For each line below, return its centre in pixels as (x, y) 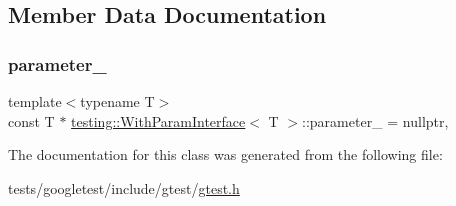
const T (31, 120)
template (35, 101)
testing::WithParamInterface (158, 120)
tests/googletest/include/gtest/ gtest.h (124, 187)
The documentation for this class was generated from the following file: (225, 154)
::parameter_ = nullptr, (375, 120)
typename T (117, 101)
